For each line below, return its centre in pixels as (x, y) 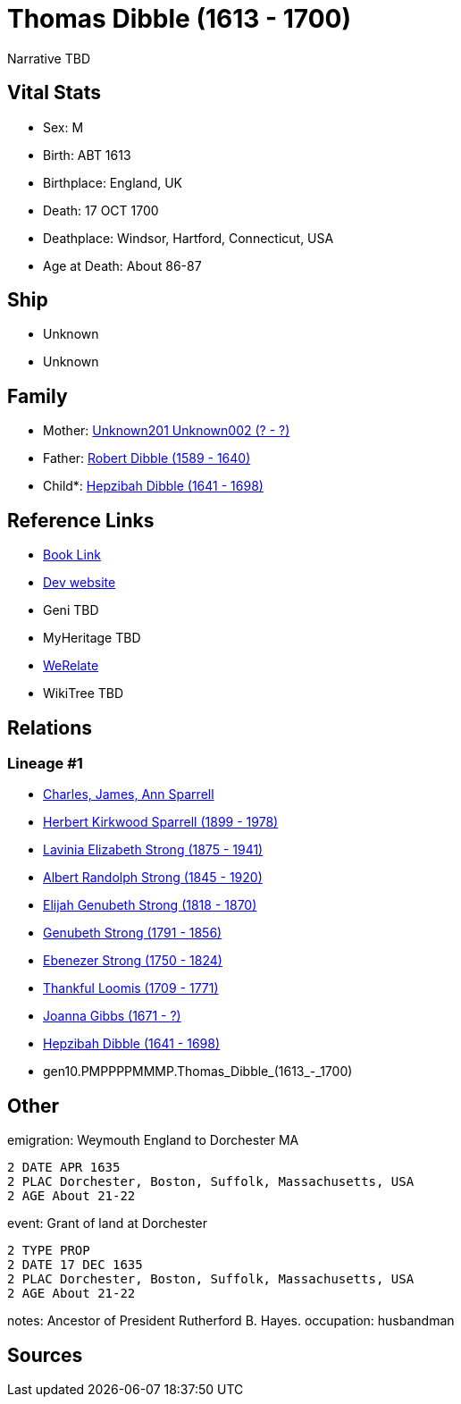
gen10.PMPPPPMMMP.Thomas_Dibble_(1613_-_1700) (198, 1072)
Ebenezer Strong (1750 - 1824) (133, 961)
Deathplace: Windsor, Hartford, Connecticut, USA (189, 238)
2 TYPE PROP (49, 1251)
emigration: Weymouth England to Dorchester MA (153, 1140)
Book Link (72, 555)
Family (38, 396)
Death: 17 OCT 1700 (101, 210)
